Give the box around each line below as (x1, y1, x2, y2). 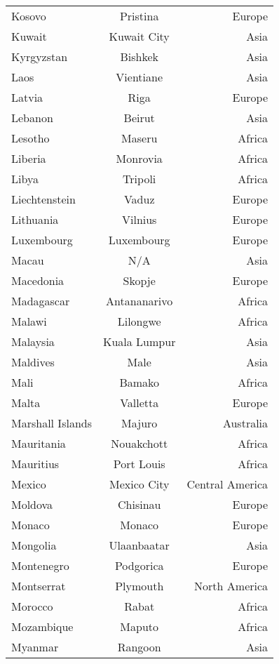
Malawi (11, 313, 47, 329)
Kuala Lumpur (103, 333, 176, 350)
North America (194, 578, 268, 594)
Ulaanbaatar (109, 537, 170, 553)
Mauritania (11, 435, 66, 451)
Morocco (11, 598, 53, 614)
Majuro (121, 415, 158, 431)
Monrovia (116, 150, 163, 166)
